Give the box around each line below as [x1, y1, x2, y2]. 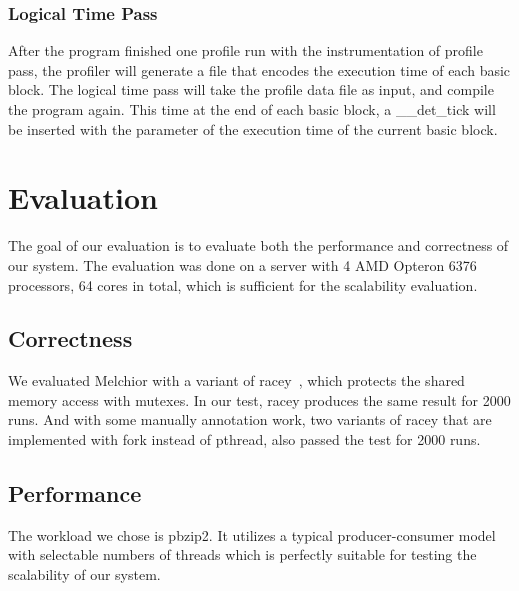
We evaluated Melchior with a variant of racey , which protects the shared [8, 370, 465, 391]
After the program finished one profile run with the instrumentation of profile [8, 40, 483, 61]
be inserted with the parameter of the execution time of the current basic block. [8, 118, 498, 139]
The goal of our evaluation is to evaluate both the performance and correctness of [8, 235, 509, 256]
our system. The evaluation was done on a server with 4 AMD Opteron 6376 [8, 254, 477, 275]
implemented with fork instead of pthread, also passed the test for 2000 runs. [8, 429, 481, 450]
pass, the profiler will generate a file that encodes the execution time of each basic [8, 59, 511, 80]
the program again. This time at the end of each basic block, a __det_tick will [8, 99, 496, 119]
